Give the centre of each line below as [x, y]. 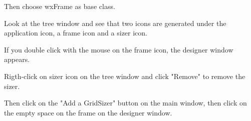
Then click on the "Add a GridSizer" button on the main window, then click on [125, 103]
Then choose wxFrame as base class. [60, 6]
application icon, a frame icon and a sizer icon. [76, 33]
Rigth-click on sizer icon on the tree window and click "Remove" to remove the [125, 76]
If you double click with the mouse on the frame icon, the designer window [119, 49]
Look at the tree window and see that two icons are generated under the [115, 23]
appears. [17, 59]
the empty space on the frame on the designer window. [88, 112]
